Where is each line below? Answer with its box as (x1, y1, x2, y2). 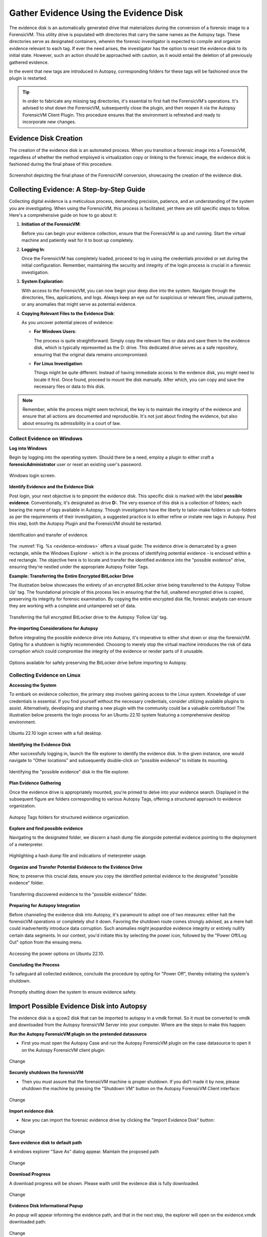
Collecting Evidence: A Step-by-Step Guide (9, 186, 146, 194)
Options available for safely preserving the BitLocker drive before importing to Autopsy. (9, 660, 187, 666)
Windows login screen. (9, 473, 56, 478)
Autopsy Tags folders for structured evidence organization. (9, 814, 130, 820)
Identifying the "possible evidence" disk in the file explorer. (9, 768, 130, 774)
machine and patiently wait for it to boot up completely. (21, 238, 134, 243)
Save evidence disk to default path (9, 1140, 82, 1145)
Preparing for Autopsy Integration (9, 903, 81, 908)
